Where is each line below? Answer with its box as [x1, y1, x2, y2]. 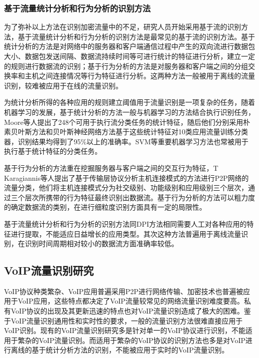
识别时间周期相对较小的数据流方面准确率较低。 [24, 238, 178, 249]
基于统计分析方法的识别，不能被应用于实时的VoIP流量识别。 [31, 345, 229, 355]
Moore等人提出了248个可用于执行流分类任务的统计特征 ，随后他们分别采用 [4, 116, 243, 127]
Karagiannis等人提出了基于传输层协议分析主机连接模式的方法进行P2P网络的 [4, 172, 249, 183]
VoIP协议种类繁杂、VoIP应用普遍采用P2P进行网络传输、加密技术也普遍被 [4, 286, 243, 296]
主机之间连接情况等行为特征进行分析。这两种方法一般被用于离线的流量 [24, 70, 255, 81]
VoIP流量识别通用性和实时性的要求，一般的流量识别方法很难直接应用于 [10, 315, 243, 326]
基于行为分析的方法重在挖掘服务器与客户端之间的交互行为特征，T [4, 162, 219, 173]
